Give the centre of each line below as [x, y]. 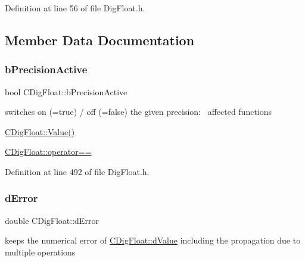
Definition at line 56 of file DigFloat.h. [75, 8]
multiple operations [40, 252]
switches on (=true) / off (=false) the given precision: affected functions [139, 112]
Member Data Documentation [100, 40]
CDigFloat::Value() [40, 131]
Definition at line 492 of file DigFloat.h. [77, 171]
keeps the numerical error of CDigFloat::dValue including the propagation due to [153, 240]
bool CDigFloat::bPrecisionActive [66, 91]
